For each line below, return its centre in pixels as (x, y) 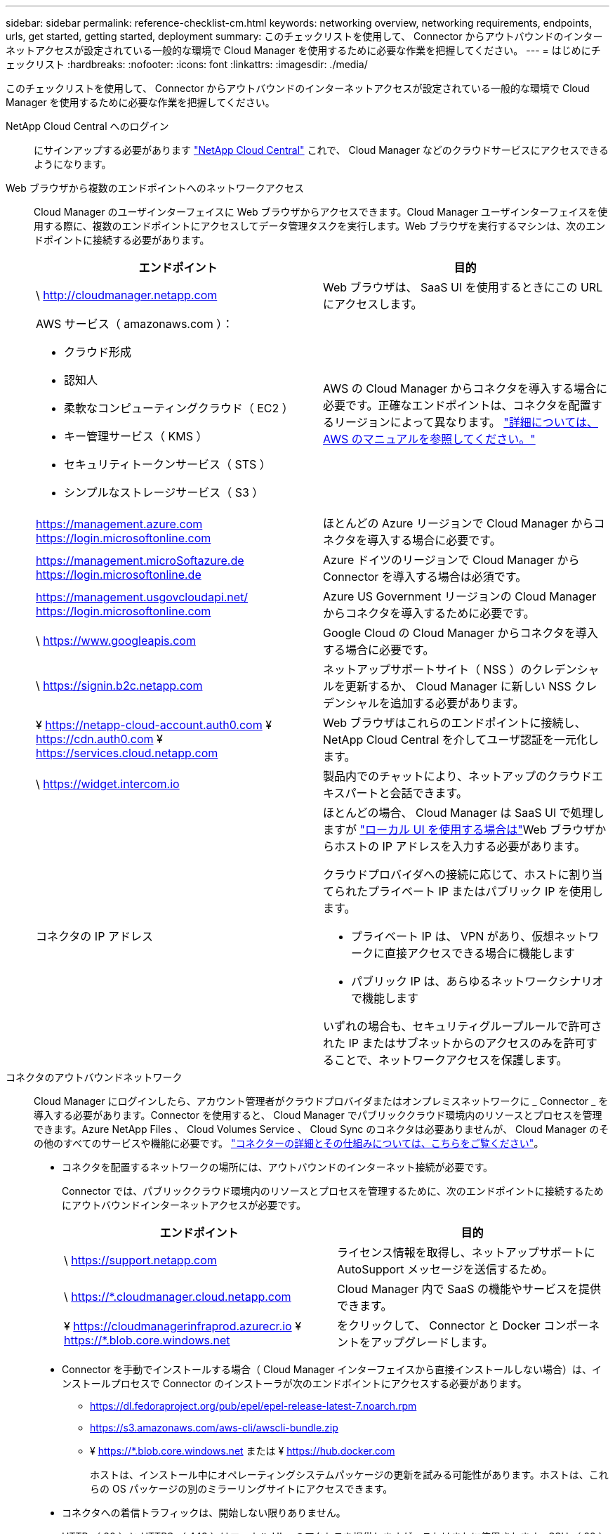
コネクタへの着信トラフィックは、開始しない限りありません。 (204, 1513)
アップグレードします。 (432, 1342)
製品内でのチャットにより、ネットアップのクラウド (457, 776)
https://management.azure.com (119, 524)
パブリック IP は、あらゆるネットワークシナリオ (477, 981)
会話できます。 (429, 793)
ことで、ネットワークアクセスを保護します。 (451, 1060)
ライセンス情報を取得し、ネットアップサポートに (466, 1252)
